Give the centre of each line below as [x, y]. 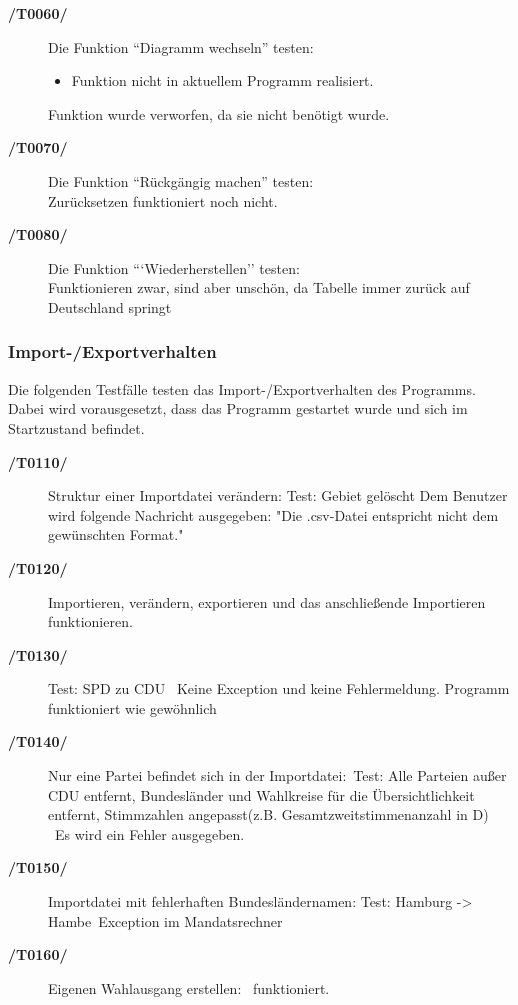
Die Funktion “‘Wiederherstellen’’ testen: [174, 267]
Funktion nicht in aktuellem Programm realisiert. [222, 80]
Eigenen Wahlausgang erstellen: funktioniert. [189, 987]
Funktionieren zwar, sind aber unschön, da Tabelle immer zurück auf [259, 287]
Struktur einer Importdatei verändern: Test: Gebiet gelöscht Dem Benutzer [278, 495]
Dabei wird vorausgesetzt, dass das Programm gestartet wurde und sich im [238, 408]
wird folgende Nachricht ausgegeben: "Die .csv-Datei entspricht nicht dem [273, 514]
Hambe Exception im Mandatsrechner [165, 920]
